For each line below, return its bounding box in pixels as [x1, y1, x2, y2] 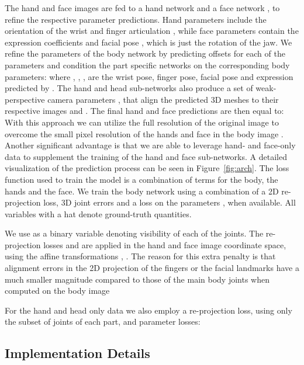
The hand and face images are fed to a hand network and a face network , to [5, 2, 280, 13]
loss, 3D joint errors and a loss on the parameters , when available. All [43, 196, 296, 208]
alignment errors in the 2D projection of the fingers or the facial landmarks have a [5, 262, 299, 274]
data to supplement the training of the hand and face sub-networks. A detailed [5, 150, 287, 162]
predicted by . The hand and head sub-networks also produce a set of [5, 82, 253, 94]
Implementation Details [5, 344, 150, 362]
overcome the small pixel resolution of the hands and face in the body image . [5, 127, 284, 140]
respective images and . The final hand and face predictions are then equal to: [5, 105, 284, 117]
